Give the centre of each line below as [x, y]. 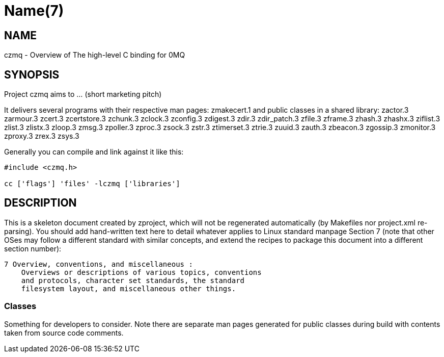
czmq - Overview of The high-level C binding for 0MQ [95, 55]
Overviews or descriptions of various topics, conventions [141, 272]
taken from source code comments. [64, 333]
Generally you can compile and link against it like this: [94, 152]
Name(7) [34, 11]
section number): [33, 248]
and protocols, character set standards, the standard [133, 280]
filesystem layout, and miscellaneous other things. [129, 288]
